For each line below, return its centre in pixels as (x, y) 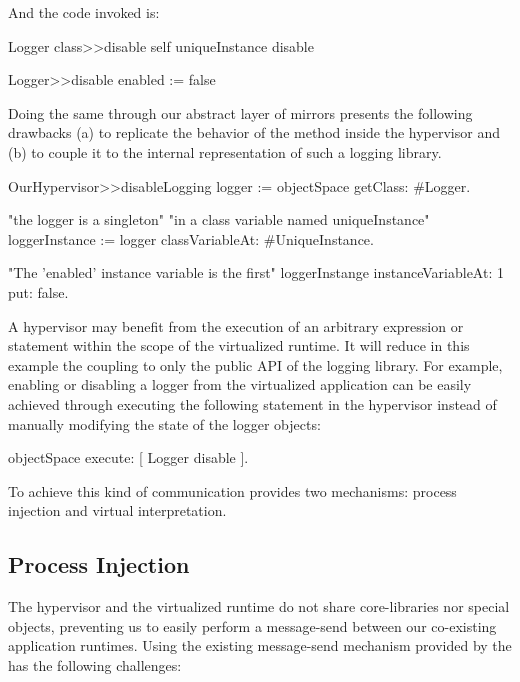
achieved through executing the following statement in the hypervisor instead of (252, 403)
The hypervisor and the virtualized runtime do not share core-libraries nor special (259, 606)
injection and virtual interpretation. (117, 510)
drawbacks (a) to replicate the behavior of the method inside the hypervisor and (254, 132)
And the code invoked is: (84, 12)
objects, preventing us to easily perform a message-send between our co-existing (252, 625)
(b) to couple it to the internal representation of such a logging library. (225, 151)
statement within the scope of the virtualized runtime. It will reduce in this (239, 345)
